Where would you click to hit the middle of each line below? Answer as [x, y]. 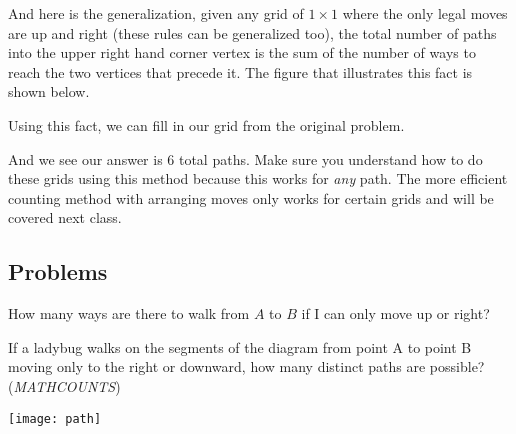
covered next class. [65, 217]
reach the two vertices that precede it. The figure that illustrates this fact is [240, 71]
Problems [58, 271]
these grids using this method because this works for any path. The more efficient [258, 178]
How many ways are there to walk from [129, 313]
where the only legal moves [425, 13]
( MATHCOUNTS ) [64, 385]
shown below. [49, 91]
